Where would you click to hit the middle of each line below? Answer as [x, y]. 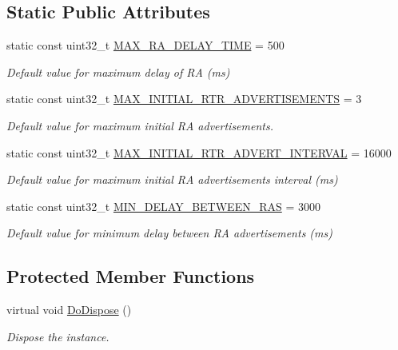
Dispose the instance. [58, 336]
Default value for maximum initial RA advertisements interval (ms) [172, 179]
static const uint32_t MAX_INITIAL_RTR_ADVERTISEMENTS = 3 [184, 99]
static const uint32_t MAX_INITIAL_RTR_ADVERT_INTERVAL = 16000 [199, 152]
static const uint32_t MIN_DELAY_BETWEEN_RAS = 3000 [163, 206]
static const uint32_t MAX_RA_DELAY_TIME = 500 [145, 45]
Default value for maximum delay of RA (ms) [118, 72]
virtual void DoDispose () [69, 310]
